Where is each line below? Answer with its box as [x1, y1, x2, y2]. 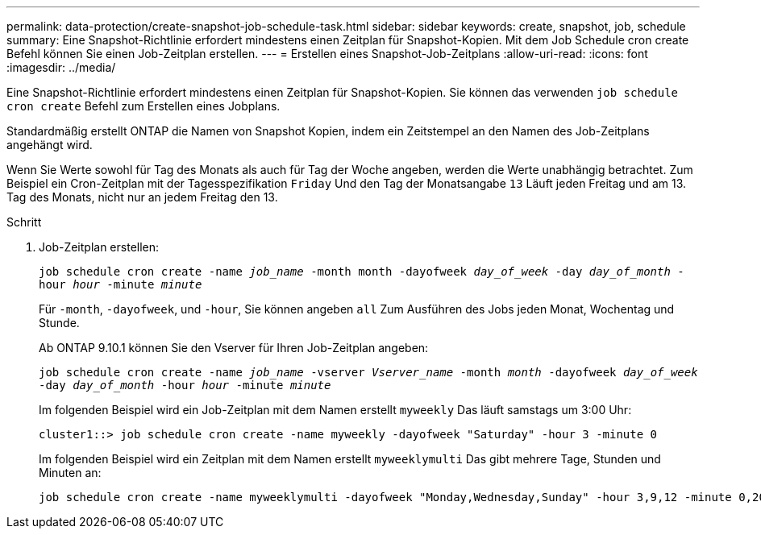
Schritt [6, 215, 42, 229]
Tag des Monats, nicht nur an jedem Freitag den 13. [6, 190, 278, 204]
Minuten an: [39, 466, 102, 479]
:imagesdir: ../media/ [6, 60, 116, 74]
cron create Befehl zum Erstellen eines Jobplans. [6, 99, 281, 113]
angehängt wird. [6, 138, 93, 151]
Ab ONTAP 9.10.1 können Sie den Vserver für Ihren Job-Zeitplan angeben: [39, 341, 429, 355]
